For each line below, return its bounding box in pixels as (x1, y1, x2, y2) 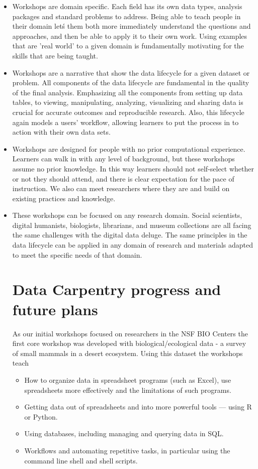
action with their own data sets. (12, 127, 111, 137)
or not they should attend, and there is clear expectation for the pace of (12, 173, 234, 184)
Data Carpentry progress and (12, 279, 221, 300)
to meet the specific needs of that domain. (12, 249, 142, 260)
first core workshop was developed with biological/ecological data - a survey (12, 338, 246, 348)
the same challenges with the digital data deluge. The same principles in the (12, 229, 247, 240)
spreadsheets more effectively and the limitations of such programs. (24, 384, 231, 395)
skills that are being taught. (12, 50, 98, 61)
